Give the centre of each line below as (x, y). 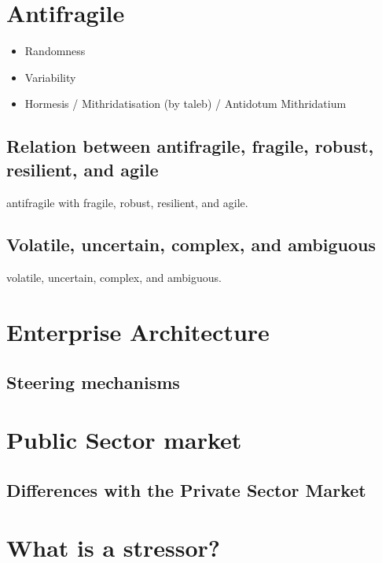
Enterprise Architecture (138, 332)
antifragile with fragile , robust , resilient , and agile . (127, 202)
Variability (50, 77)
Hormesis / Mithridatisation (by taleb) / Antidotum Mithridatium (185, 104)
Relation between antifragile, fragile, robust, (190, 146)
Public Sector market (124, 440)
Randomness (55, 51)
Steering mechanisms (93, 382)
